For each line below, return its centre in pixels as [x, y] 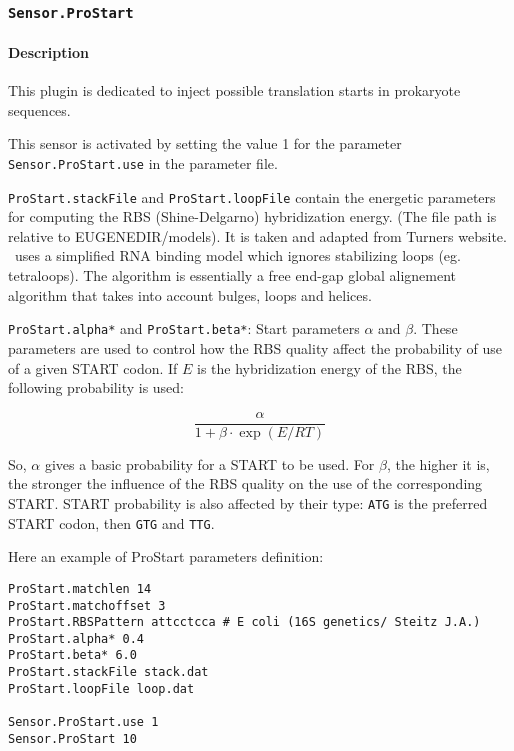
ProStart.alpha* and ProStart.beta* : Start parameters [184, 328]
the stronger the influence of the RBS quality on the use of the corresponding [245, 483]
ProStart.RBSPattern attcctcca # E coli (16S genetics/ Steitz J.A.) [244, 622]
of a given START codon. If [93, 367]
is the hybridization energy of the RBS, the [329, 367]
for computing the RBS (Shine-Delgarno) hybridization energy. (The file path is [252, 216]
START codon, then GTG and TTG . [111, 522]
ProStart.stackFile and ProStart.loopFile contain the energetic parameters [252, 196]
